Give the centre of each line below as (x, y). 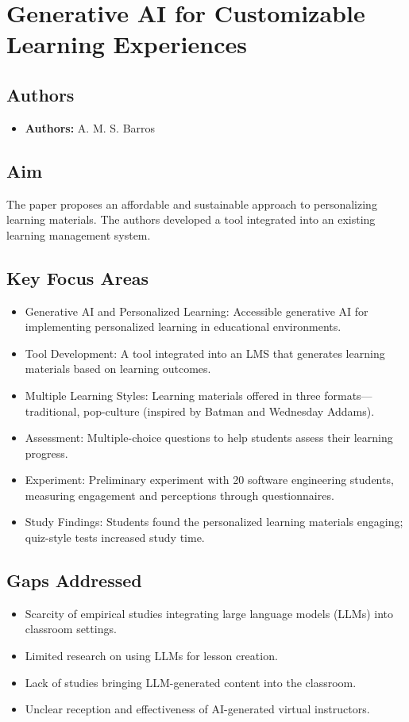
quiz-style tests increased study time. (115, 538)
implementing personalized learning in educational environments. (183, 326)
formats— (348, 395)
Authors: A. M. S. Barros (90, 127)
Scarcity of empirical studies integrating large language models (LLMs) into (209, 613)
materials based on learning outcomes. (118, 369)
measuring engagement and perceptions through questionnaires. (179, 495)
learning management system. (79, 234)
